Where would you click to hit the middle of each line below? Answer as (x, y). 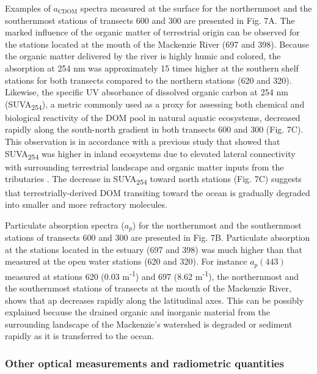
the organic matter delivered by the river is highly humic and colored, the (143, 56)
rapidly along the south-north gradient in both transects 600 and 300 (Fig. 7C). (154, 129)
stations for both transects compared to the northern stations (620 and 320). (148, 80)
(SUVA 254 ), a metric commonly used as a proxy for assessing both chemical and (155, 105)
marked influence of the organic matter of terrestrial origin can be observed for (152, 32)
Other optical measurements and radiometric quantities (144, 363)
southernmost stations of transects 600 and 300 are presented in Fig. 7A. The (150, 20)
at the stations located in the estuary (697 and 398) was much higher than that (154, 249)
